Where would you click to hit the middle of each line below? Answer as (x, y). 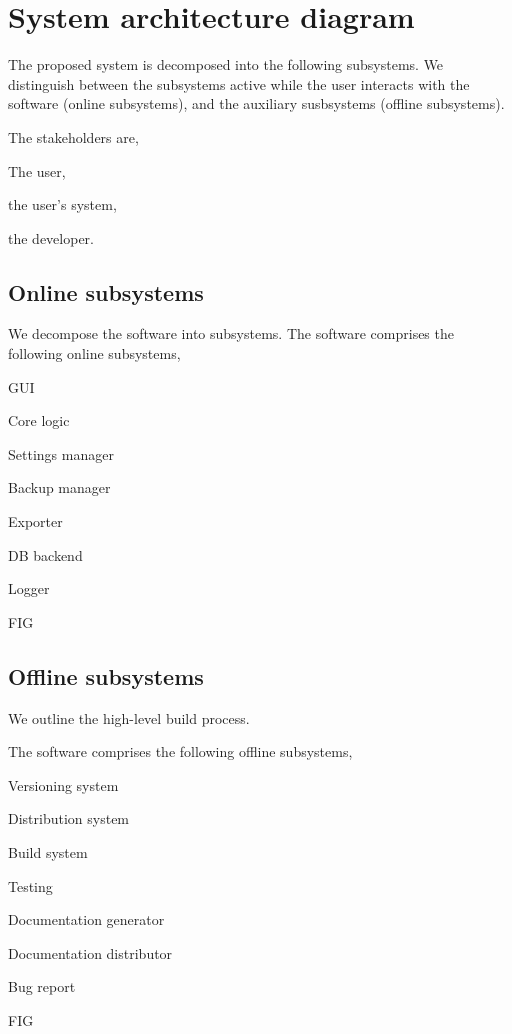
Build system (48, 852)
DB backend (45, 554)
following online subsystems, (94, 353)
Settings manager (61, 453)
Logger (29, 588)
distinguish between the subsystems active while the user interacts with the (239, 83)
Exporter (35, 521)
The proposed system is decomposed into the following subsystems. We (226, 64)
